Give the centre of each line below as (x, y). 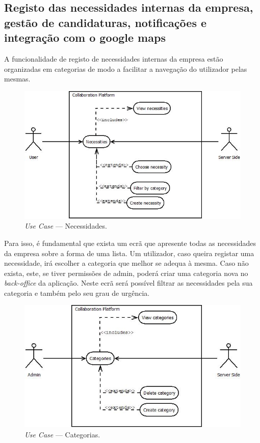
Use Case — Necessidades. (66, 226)
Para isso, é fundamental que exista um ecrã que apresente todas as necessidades (130, 243)
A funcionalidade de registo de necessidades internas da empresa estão (114, 58)
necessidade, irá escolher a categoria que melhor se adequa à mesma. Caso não (126, 263)
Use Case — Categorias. (62, 434)
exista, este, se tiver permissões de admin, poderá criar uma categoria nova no (126, 273)
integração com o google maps (85, 37)
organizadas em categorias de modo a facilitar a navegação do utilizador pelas (126, 68)
